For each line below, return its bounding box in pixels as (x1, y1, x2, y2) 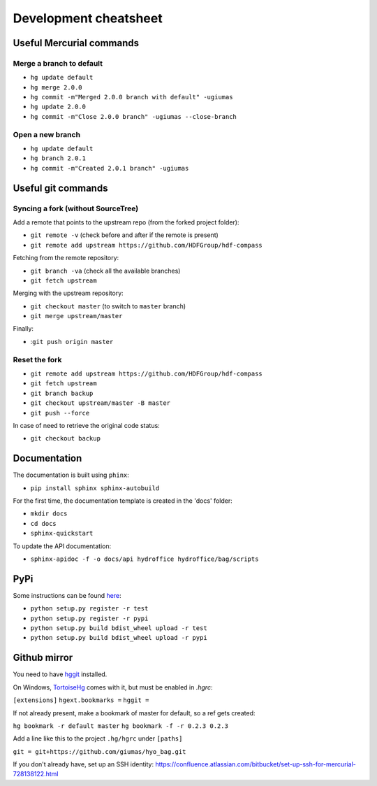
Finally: (13, 324, 34, 333)
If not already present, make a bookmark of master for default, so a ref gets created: (13, 708, 256, 717)
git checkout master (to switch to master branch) (30, 301, 186, 310)
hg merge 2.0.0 (30, 83, 83, 91)
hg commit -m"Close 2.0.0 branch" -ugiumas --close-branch (30, 113, 237, 120)
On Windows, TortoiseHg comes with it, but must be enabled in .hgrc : (13, 683, 213, 692)
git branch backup (30, 389, 94, 397)
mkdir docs (30, 510, 68, 517)
